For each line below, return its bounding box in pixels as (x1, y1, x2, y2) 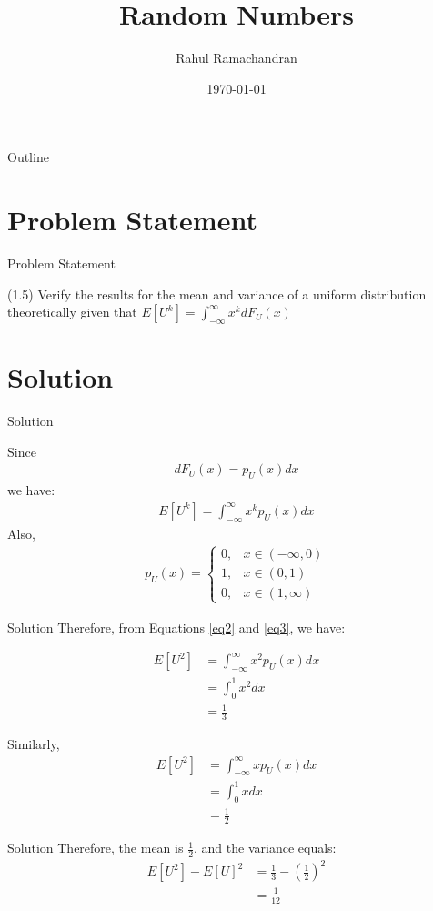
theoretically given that (7, 302, 137, 321)
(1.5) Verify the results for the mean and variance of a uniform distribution (7, 284, 427, 303)
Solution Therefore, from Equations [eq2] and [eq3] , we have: (7, 617, 346, 636)
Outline (7, 147, 49, 167)
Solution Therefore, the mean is (7, 838, 184, 857)
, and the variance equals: (194, 838, 337, 857)
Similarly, (7, 734, 60, 753)
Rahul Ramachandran (176, 48, 297, 67)
